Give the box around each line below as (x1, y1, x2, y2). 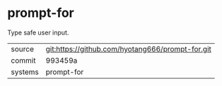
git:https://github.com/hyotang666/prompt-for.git (45, 44, 212, 54)
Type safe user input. (7, 28, 69, 37)
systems (11, 67, 39, 77)
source (11, 44, 34, 54)
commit (11, 55, 36, 65)
